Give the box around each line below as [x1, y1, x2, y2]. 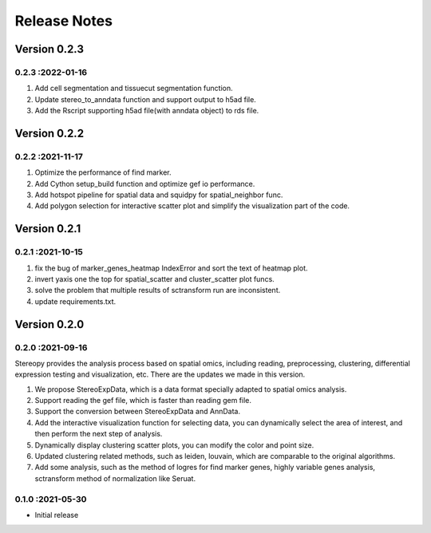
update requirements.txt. [34, 296, 117, 306]
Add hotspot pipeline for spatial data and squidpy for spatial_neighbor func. [34, 190, 283, 199]
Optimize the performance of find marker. [34, 168, 172, 177]
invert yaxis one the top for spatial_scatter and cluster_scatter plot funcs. [34, 274, 275, 283]
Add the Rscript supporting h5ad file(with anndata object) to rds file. [34, 106, 259, 116]
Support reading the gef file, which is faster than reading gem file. [34, 396, 251, 405]
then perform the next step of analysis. [34, 429, 163, 439]
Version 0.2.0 [14, 318, 85, 331]
